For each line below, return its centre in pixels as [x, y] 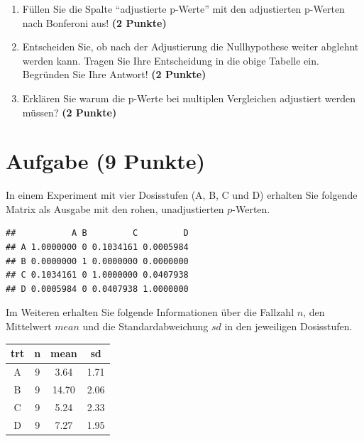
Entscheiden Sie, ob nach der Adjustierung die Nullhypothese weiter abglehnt [191, 47]
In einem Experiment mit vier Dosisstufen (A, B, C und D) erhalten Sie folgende [182, 195]
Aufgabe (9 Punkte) [106, 161]
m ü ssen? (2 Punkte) [70, 112]
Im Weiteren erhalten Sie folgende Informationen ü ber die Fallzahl [150, 312]
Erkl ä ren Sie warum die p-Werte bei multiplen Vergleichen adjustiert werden [189, 98]
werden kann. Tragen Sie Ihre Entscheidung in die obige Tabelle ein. [171, 60]
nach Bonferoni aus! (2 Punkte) [94, 22]
